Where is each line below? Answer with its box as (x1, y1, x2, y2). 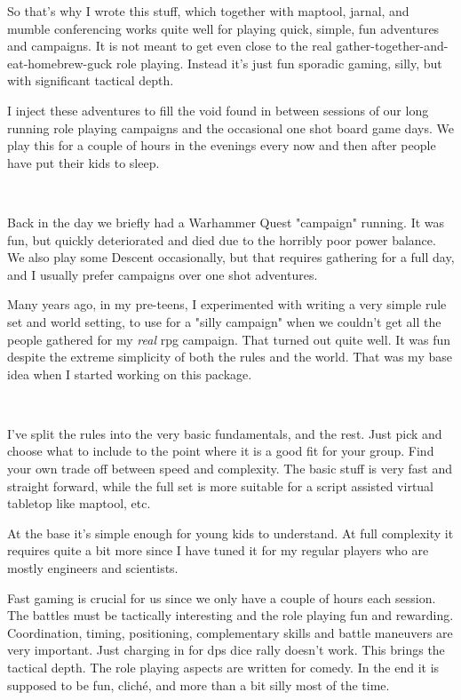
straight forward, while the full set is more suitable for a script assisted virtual (7, 476, 434, 495)
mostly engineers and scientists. (7, 559, 179, 577)
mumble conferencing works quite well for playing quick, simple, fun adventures (7, 19, 440, 37)
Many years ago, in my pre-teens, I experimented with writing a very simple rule (7, 295, 447, 314)
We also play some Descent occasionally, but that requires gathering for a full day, (7, 248, 455, 266)
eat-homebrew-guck (7, 53, 113, 72)
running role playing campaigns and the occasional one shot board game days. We (7, 118, 454, 137)
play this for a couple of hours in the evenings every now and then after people (7, 136, 436, 155)
